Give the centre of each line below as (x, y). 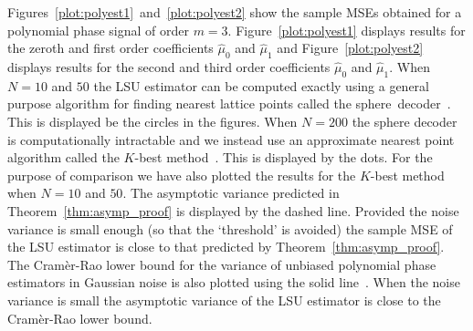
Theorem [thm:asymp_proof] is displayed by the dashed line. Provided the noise (233, 210)
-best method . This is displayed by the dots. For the (284, 157)
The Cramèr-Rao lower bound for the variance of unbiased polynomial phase (222, 264)
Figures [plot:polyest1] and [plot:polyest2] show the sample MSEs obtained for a (235, 12)
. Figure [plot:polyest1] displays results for (347, 30)
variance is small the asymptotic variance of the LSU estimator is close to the (224, 300)
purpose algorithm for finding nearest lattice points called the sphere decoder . (229, 103)
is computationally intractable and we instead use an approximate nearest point (231, 139)
